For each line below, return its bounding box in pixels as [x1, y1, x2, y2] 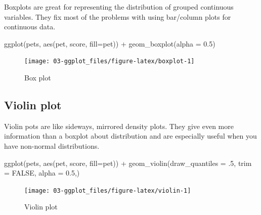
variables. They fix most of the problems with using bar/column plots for [4, 11, 231, 22]
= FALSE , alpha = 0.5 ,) [4, 167, 80, 178]
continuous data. [4, 21, 56, 32]
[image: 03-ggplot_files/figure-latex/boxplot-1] [24, 58, 195, 65]
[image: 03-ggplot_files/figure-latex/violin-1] [24, 187, 191, 194]
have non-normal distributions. [4, 141, 100, 151]
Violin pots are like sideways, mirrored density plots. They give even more [4, 120, 234, 131]
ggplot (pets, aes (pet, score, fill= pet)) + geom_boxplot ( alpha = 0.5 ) [4, 38, 215, 49]
